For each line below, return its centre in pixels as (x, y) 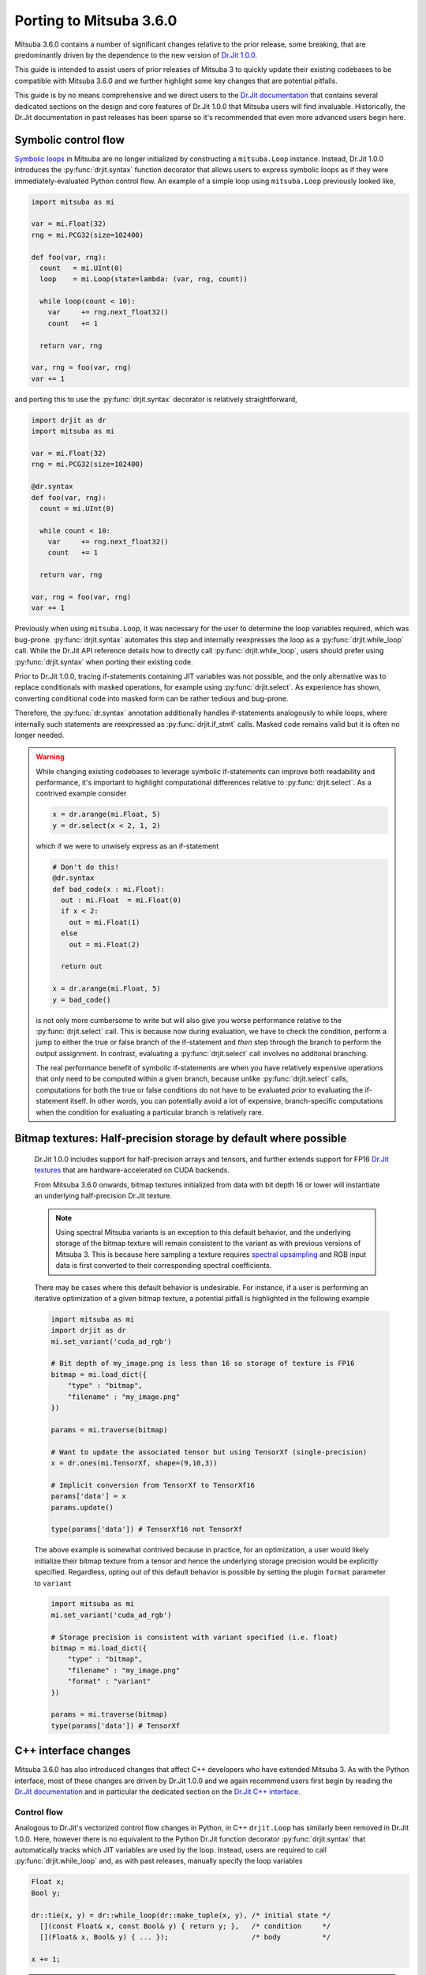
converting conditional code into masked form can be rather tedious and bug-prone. (151, 698)
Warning (50, 757)
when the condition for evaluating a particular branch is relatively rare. (150, 1112)
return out (81, 967)
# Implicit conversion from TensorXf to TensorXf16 (153, 1485)
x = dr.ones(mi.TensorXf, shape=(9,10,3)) (134, 1463)
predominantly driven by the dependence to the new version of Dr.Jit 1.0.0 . (136, 55)
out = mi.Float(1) (105, 922)
